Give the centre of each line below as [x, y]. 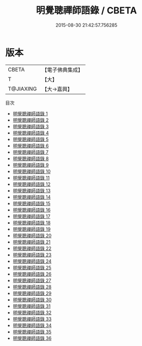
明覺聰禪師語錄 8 [31, 158]
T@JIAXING [22, 89]
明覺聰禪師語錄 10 [32, 171]
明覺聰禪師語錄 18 [32, 223]
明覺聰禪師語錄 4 [31, 133]
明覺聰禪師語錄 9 [31, 165]
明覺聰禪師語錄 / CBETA [86, 11]
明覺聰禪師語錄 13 [32, 190]
